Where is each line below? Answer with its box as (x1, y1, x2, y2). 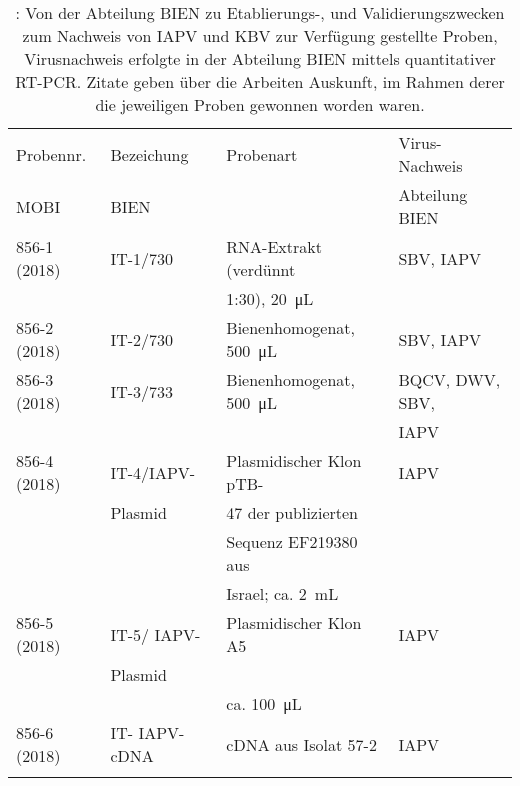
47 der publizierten (226, 501, 358, 524)
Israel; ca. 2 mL (226, 582, 339, 605)
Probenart (226, 142, 298, 166)
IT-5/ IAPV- (110, 622, 201, 646)
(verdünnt (226, 258, 296, 281)
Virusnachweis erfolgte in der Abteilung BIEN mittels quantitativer (24, 47, 496, 70)
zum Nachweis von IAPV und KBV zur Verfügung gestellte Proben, (22, 24, 498, 47)
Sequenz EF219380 (226, 530, 358, 553)
